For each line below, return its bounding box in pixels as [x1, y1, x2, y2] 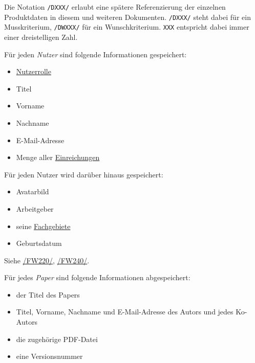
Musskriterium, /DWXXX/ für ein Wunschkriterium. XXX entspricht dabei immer [4, 21, 249, 32]
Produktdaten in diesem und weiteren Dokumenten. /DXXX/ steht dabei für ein [4, 11, 251, 22]
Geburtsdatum [16, 238, 62, 248]
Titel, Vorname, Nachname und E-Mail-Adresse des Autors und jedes [16, 306, 233, 317]
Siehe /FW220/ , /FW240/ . [4, 255, 90, 265]
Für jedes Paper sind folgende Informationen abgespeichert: [4, 272, 190, 283]
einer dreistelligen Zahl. [4, 31, 78, 42]
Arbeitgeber [16, 203, 54, 214]
